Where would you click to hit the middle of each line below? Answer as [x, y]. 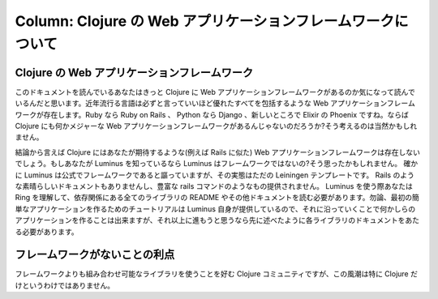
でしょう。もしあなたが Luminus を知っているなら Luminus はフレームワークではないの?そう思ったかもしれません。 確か [217, 164]
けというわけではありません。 [65, 285]
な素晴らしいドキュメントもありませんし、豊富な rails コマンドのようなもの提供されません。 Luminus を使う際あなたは [214, 186]
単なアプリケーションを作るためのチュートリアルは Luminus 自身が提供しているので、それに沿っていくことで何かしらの [215, 209]
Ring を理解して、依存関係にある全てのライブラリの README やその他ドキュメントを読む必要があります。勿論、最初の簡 [217, 198]
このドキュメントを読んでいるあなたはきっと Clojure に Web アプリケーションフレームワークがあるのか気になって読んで [215, 92]
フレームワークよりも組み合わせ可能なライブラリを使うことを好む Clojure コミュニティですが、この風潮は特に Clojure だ [216, 274]
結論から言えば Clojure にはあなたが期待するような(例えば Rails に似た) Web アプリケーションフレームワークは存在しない [218, 152]
